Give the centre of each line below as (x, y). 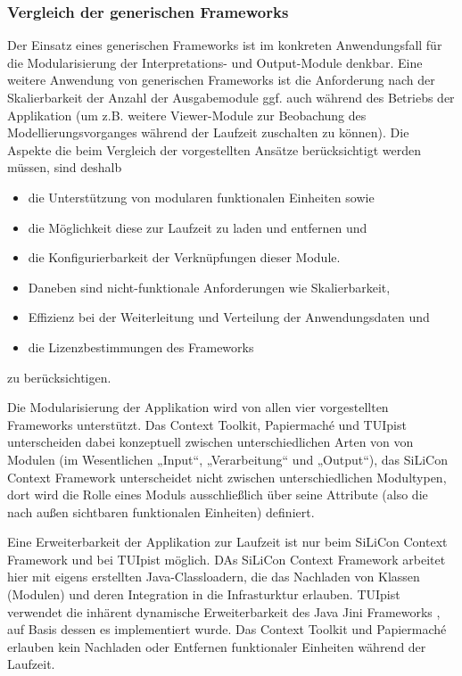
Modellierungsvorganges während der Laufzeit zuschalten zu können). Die (208, 132)
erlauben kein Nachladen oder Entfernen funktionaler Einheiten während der (217, 646)
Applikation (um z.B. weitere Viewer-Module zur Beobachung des (187, 115)
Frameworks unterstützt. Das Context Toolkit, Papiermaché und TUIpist (207, 424)
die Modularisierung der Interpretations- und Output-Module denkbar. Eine (215, 62)
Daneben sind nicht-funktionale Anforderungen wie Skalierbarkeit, (209, 287)
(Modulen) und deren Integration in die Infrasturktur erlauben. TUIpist (204, 594)
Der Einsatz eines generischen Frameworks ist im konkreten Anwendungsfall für (225, 45)
